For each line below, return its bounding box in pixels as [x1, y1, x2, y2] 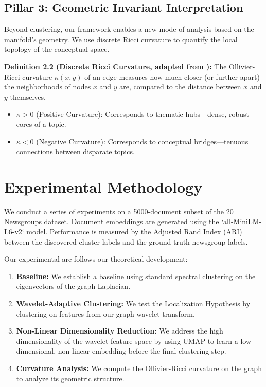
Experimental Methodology [4, 176, 203, 197]
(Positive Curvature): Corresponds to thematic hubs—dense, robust [36, 108, 250, 119]
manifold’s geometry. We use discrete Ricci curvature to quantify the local [4, 33, 238, 44]
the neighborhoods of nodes [4, 81, 91, 92]
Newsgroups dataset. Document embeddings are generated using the [4, 216, 219, 227]
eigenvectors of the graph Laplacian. [16, 281, 131, 291]
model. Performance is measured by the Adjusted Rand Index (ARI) [26, 226, 242, 237]
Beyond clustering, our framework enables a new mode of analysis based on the [4, 24, 254, 34]
